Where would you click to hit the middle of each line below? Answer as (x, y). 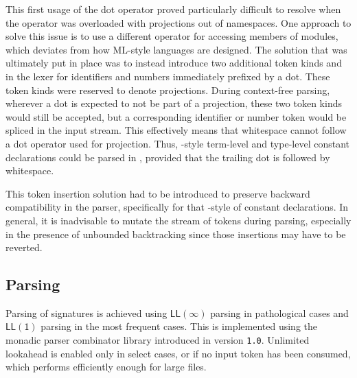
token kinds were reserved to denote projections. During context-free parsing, (168, 90)
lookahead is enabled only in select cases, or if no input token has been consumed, (178, 353)
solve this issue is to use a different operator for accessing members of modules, (172, 36)
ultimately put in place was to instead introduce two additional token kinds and (174, 63)
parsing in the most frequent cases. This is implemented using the (179, 326)
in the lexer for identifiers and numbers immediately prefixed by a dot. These (168, 76)
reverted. (24, 247)
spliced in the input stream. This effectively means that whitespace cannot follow (176, 130)
